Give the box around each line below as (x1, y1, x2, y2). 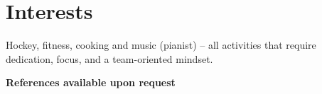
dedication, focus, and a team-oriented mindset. (6, 51, 213, 66)
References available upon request (6, 75, 176, 90)
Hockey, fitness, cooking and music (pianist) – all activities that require (6, 37, 316, 52)
